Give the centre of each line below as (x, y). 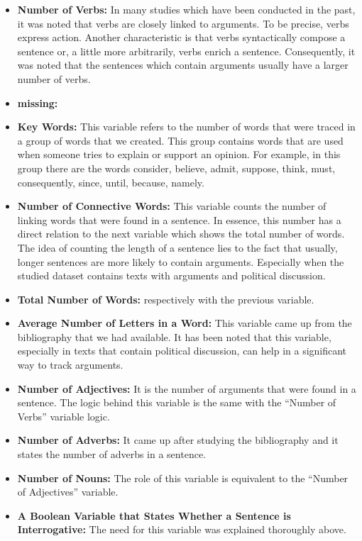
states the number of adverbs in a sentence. (111, 454)
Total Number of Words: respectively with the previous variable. (166, 299)
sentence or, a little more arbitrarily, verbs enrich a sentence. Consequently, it (186, 51)
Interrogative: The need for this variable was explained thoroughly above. (182, 529)
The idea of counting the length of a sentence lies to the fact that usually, (177, 247)
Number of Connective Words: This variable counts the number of (172, 206)
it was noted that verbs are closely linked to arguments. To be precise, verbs (183, 23)
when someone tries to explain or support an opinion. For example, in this (179, 154)
